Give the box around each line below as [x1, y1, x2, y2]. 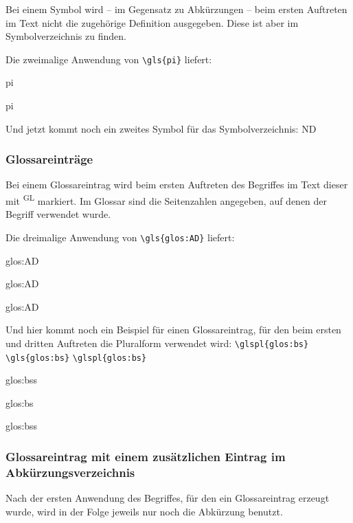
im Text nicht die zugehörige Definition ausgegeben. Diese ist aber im [5, 15, 299, 30]
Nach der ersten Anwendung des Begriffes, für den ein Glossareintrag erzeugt [5, 491, 330, 505]
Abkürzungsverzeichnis [5, 463, 135, 480]
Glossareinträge [5, 151, 93, 168]
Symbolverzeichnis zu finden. [5, 29, 126, 43]
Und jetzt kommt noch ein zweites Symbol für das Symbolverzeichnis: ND [5, 121, 317, 135]
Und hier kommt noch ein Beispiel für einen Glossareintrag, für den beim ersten [5, 322, 341, 337]
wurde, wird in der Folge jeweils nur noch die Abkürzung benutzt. [5, 504, 283, 518]
